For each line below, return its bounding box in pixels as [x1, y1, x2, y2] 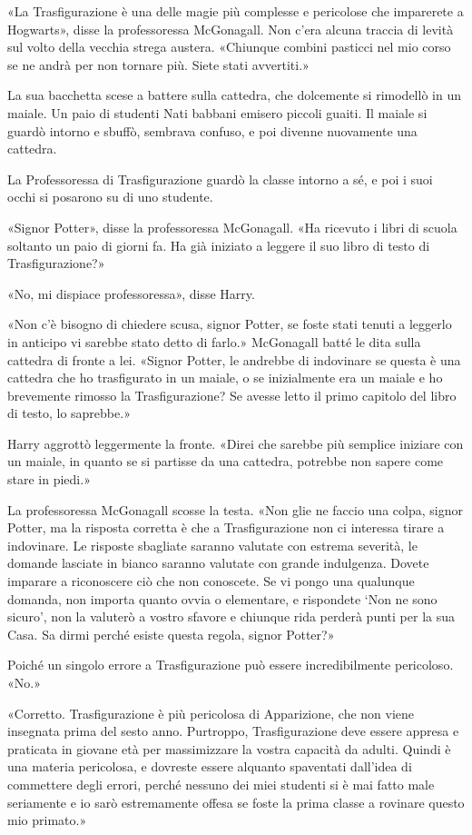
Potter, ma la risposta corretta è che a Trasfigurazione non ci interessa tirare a [7, 518, 445, 537]
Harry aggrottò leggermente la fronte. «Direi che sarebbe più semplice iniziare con [7, 433, 464, 452]
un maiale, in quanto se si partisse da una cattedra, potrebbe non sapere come [7, 452, 444, 471]
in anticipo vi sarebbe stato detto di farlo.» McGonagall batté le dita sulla [7, 332, 421, 351]
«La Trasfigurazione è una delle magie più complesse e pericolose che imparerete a [7, 2, 464, 20]
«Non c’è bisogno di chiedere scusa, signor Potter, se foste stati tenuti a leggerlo [7, 314, 452, 333]
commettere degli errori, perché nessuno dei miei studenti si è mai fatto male [7, 774, 435, 793]
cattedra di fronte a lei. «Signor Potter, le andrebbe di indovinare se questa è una [7, 350, 461, 369]
